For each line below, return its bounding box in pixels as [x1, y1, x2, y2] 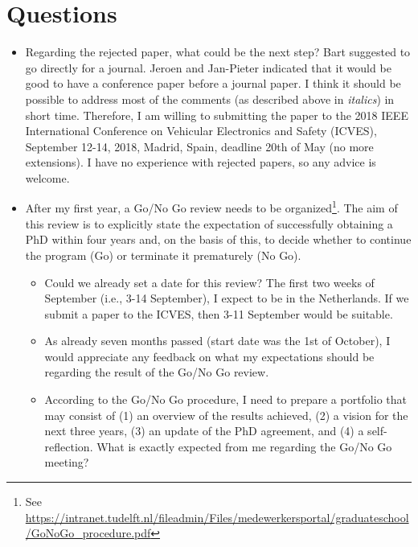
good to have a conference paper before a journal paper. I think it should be [25, 75, 401, 92]
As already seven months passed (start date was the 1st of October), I [44, 332, 391, 349]
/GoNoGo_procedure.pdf [25, 524, 151, 541]
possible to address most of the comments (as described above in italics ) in [25, 90, 395, 107]
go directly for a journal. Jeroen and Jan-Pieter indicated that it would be [25, 59, 391, 76]
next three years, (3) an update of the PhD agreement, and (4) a [44, 422, 364, 439]
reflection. [44, 438, 93, 454]
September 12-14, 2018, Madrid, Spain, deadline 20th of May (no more [25, 138, 374, 154]
